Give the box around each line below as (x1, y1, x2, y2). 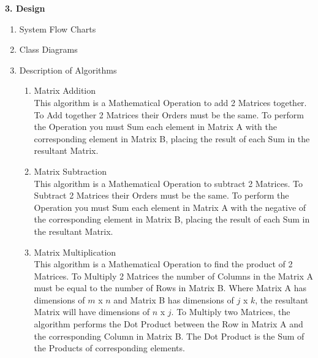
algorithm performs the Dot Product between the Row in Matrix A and (34, 318, 303, 330)
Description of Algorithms (19, 63, 117, 76)
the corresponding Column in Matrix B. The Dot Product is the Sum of (34, 329, 305, 342)
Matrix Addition (34, 84, 96, 97)
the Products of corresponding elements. (34, 341, 185, 354)
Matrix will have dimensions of (34, 305, 150, 318)
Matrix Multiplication (34, 245, 116, 258)
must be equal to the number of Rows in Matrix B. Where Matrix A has (34, 281, 307, 294)
